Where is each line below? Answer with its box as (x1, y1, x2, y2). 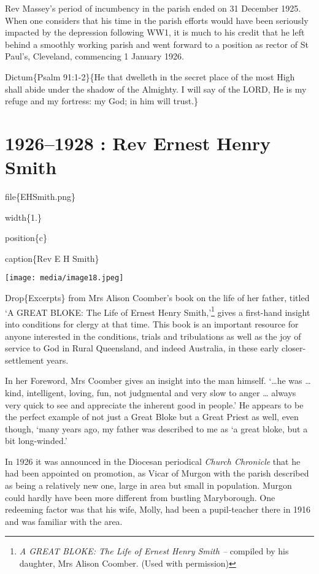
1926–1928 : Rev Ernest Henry (5, 130, 271, 155)
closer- (282, 342, 306, 354)
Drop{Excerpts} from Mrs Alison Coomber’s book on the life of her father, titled (5, 291, 310, 304)
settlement (5, 353, 44, 366)
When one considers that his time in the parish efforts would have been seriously (5, 13, 309, 26)
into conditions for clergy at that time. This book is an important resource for (5, 317, 299, 330)
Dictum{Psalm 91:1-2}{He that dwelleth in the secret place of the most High (5, 70, 295, 83)
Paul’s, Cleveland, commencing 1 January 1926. (5, 50, 184, 63)
